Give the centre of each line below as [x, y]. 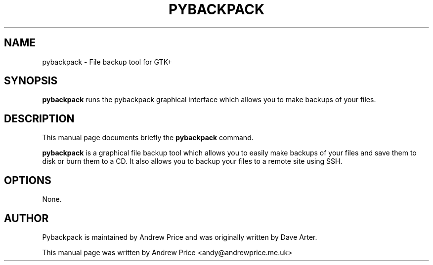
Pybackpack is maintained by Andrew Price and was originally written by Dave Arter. [180, 237]
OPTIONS [28, 180]
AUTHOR [26, 218]
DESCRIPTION [39, 118]
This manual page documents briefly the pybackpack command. [148, 138]
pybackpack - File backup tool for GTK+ [107, 62]
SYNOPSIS [31, 81]
